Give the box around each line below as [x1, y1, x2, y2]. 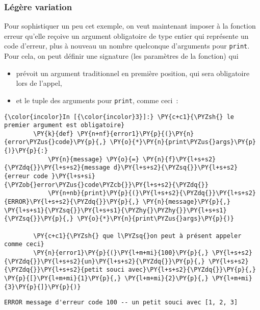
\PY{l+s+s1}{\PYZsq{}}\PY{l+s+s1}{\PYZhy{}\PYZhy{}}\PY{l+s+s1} [4, 206, 227, 214]
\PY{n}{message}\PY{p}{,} [143, 198, 230, 206]
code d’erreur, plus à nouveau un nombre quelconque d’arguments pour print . [4, 40, 250, 51]
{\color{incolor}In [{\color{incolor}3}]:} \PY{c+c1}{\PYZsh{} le [4, 113, 235, 121]
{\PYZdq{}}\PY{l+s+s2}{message [4, 164, 110, 172]
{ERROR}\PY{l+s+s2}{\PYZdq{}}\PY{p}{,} [4, 198, 139, 206]
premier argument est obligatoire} [4, 122, 125, 129]
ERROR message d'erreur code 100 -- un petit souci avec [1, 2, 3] [4, 299, 238, 306]
